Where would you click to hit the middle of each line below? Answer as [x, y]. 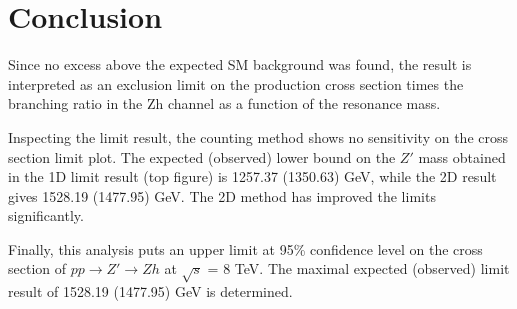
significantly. [46, 215]
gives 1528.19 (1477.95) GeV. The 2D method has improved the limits [222, 195]
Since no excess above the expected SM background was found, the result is [240, 64]
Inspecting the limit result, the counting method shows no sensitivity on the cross [258, 136]
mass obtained [462, 156]
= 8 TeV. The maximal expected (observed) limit [358, 268]
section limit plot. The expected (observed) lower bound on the [202, 156]
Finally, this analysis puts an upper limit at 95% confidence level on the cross [245, 248]
